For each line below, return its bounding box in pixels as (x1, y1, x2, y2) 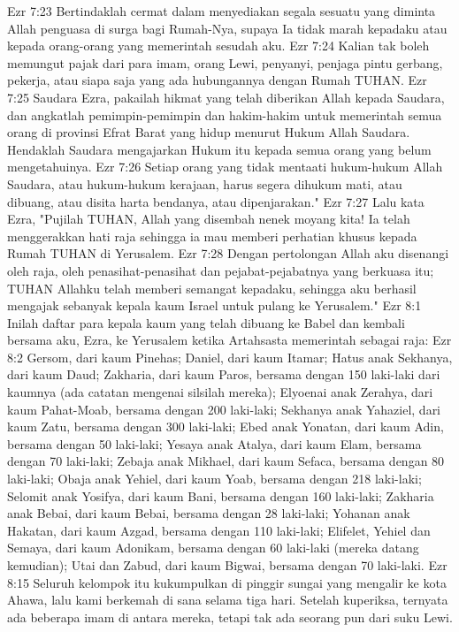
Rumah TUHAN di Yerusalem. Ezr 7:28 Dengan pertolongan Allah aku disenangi (7, 244, 449, 263)
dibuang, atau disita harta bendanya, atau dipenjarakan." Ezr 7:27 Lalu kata (7, 192, 425, 210)
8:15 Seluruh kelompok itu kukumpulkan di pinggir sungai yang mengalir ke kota (7, 573, 447, 591)
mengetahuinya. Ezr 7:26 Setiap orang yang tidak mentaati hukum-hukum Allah (7, 157, 443, 176)
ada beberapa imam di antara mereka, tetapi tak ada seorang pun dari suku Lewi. (7, 607, 453, 626)
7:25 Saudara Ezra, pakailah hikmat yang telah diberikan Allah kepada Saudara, (7, 88, 445, 106)
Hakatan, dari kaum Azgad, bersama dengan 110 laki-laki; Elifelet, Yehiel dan (7, 521, 431, 539)
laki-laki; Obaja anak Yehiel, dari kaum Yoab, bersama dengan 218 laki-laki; (7, 469, 422, 488)
